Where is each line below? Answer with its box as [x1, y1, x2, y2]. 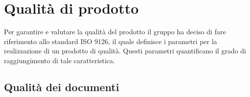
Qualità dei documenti [4, 79, 119, 94]
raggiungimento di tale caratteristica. [4, 55, 115, 65]
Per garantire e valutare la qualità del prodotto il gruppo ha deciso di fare [4, 26, 226, 37]
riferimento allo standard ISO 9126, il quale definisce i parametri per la [4, 36, 217, 46]
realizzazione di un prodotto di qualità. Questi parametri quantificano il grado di [4, 46, 247, 56]
